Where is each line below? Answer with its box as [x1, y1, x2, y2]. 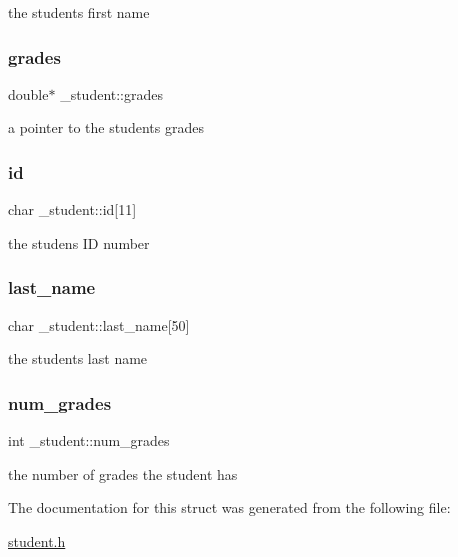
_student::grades [60, 83, 164, 104]
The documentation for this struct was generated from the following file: [8, 497, 451, 518]
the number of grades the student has [8, 463, 238, 484]
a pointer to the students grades [8, 117, 204, 138]
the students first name [8, 2, 150, 22]
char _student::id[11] [8, 199, 137, 220]
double [8, 83, 49, 104]
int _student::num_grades [8, 430, 170, 451]
